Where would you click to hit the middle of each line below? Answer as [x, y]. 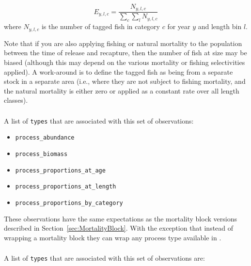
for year [179, 26]
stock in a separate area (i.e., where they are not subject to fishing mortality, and [125, 81]
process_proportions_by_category [69, 203]
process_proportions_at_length [66, 187]
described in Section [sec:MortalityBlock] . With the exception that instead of [119, 228]
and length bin [220, 26]
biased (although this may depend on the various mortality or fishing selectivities [125, 62]
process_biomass [41, 154]
